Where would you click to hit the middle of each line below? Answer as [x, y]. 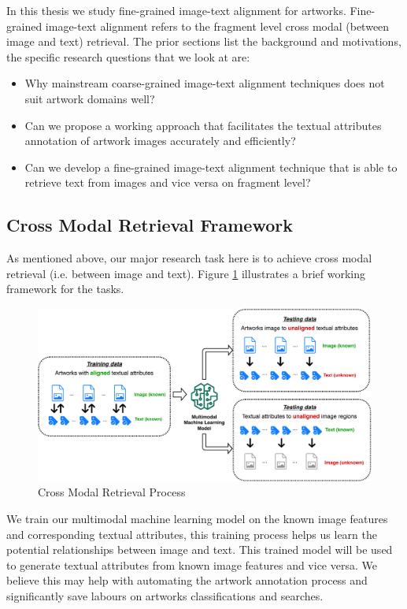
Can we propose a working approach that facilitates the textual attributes [203, 125]
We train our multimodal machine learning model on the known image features [197, 518]
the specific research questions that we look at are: [128, 56]
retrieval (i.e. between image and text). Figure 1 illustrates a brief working [186, 273]
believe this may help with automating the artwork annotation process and [187, 580]
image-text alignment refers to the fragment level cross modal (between [217, 26]
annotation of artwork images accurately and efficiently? [160, 141]
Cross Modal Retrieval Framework [150, 225]
